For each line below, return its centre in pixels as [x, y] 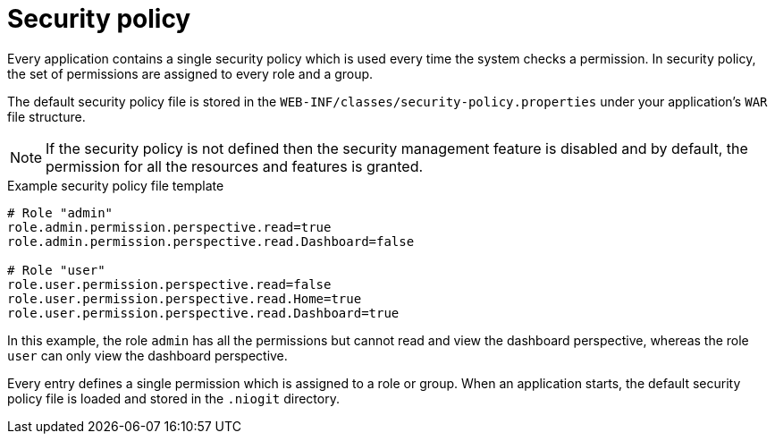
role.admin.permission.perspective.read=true [169, 227]
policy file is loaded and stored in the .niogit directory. [173, 398]
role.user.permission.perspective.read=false [169, 284]
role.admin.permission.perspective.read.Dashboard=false [211, 241]
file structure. [46, 116]
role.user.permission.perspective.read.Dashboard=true [203, 313]
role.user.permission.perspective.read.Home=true [185, 298]
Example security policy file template [116, 185]
